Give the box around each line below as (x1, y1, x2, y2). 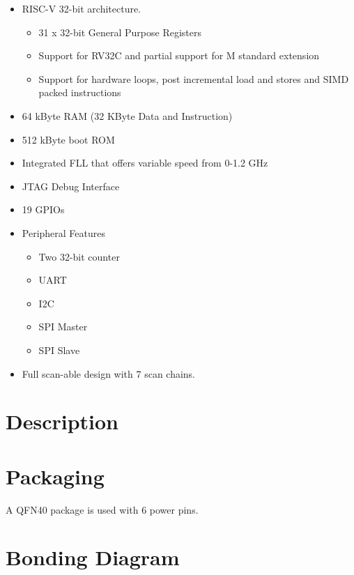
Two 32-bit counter (38, 249, 120, 263)
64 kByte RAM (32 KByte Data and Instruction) (22, 108, 233, 123)
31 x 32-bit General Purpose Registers (38, 24, 201, 39)
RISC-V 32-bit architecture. (22, 1, 141, 15)
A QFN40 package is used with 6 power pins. (6, 502, 199, 516)
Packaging (6, 461, 105, 490)
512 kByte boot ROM (22, 132, 115, 146)
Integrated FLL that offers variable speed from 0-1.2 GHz (22, 155, 268, 170)
